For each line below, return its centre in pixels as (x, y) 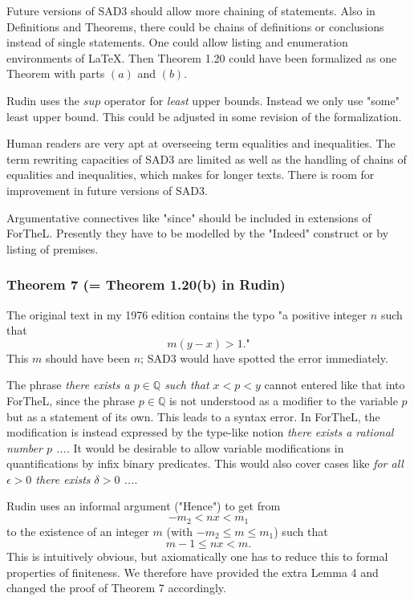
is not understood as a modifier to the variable (283, 400)
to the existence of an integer (78, 531)
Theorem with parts (56, 73)
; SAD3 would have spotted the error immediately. (264, 357)
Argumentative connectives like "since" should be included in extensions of (189, 217)
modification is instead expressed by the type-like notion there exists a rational (200, 432)
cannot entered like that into (335, 385)
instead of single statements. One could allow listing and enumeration (177, 42)
